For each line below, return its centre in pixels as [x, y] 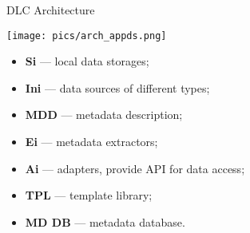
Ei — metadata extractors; [91, 142]
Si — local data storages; [87, 61]
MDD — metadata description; [104, 115]
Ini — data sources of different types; [117, 87]
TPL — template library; [89, 195]
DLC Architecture [51, 10]
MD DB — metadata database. [105, 221]
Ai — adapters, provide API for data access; [135, 168]
